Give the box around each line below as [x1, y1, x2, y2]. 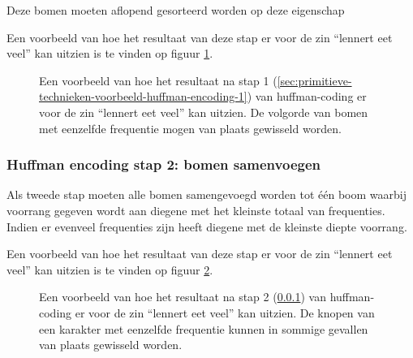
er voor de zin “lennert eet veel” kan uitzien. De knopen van [75, 304, 375, 321]
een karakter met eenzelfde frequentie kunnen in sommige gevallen [39, 320, 368, 337]
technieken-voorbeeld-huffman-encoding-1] [39, 88, 247, 105]
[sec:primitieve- [277, 71, 352, 88]
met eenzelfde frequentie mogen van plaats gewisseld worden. [39, 119, 342, 136]
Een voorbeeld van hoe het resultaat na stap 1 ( [39, 71, 277, 88]
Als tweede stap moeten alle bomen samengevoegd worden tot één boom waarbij [6, 186, 407, 203]
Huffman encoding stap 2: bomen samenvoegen [6, 154, 321, 175]
